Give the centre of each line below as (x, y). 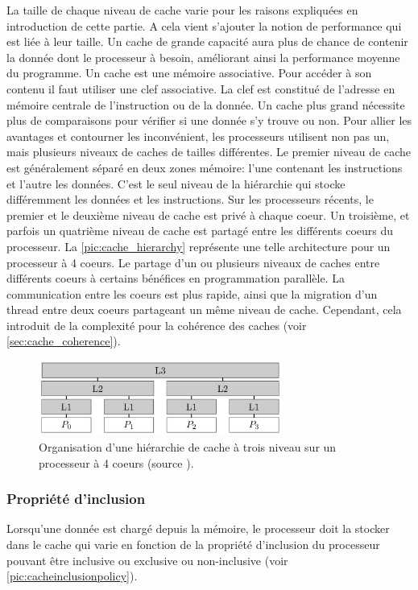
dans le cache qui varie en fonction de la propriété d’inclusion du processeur (193, 544)
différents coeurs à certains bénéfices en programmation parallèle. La (176, 278)
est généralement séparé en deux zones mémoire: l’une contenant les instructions (205, 167)
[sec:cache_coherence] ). (64, 341)
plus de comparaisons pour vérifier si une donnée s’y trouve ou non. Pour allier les (209, 120)
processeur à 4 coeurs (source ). (116, 462)
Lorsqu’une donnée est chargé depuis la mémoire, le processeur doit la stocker (198, 528)
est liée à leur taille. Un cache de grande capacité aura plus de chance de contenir (207, 41)
